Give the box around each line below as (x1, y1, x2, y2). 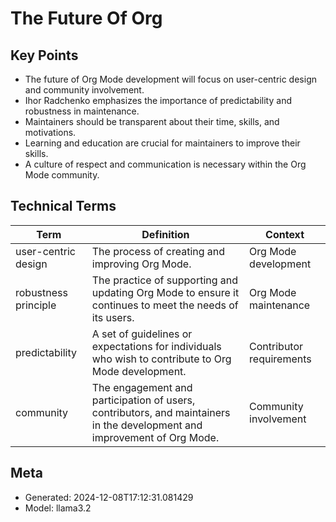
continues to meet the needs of (91, 298, 239, 312)
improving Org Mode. (91, 257, 192, 271)
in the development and (91, 418, 203, 432)
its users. (91, 310, 135, 324)
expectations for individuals (91, 339, 222, 353)
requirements (249, 352, 312, 366)
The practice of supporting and (91, 273, 239, 287)
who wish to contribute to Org (91, 352, 232, 366)
